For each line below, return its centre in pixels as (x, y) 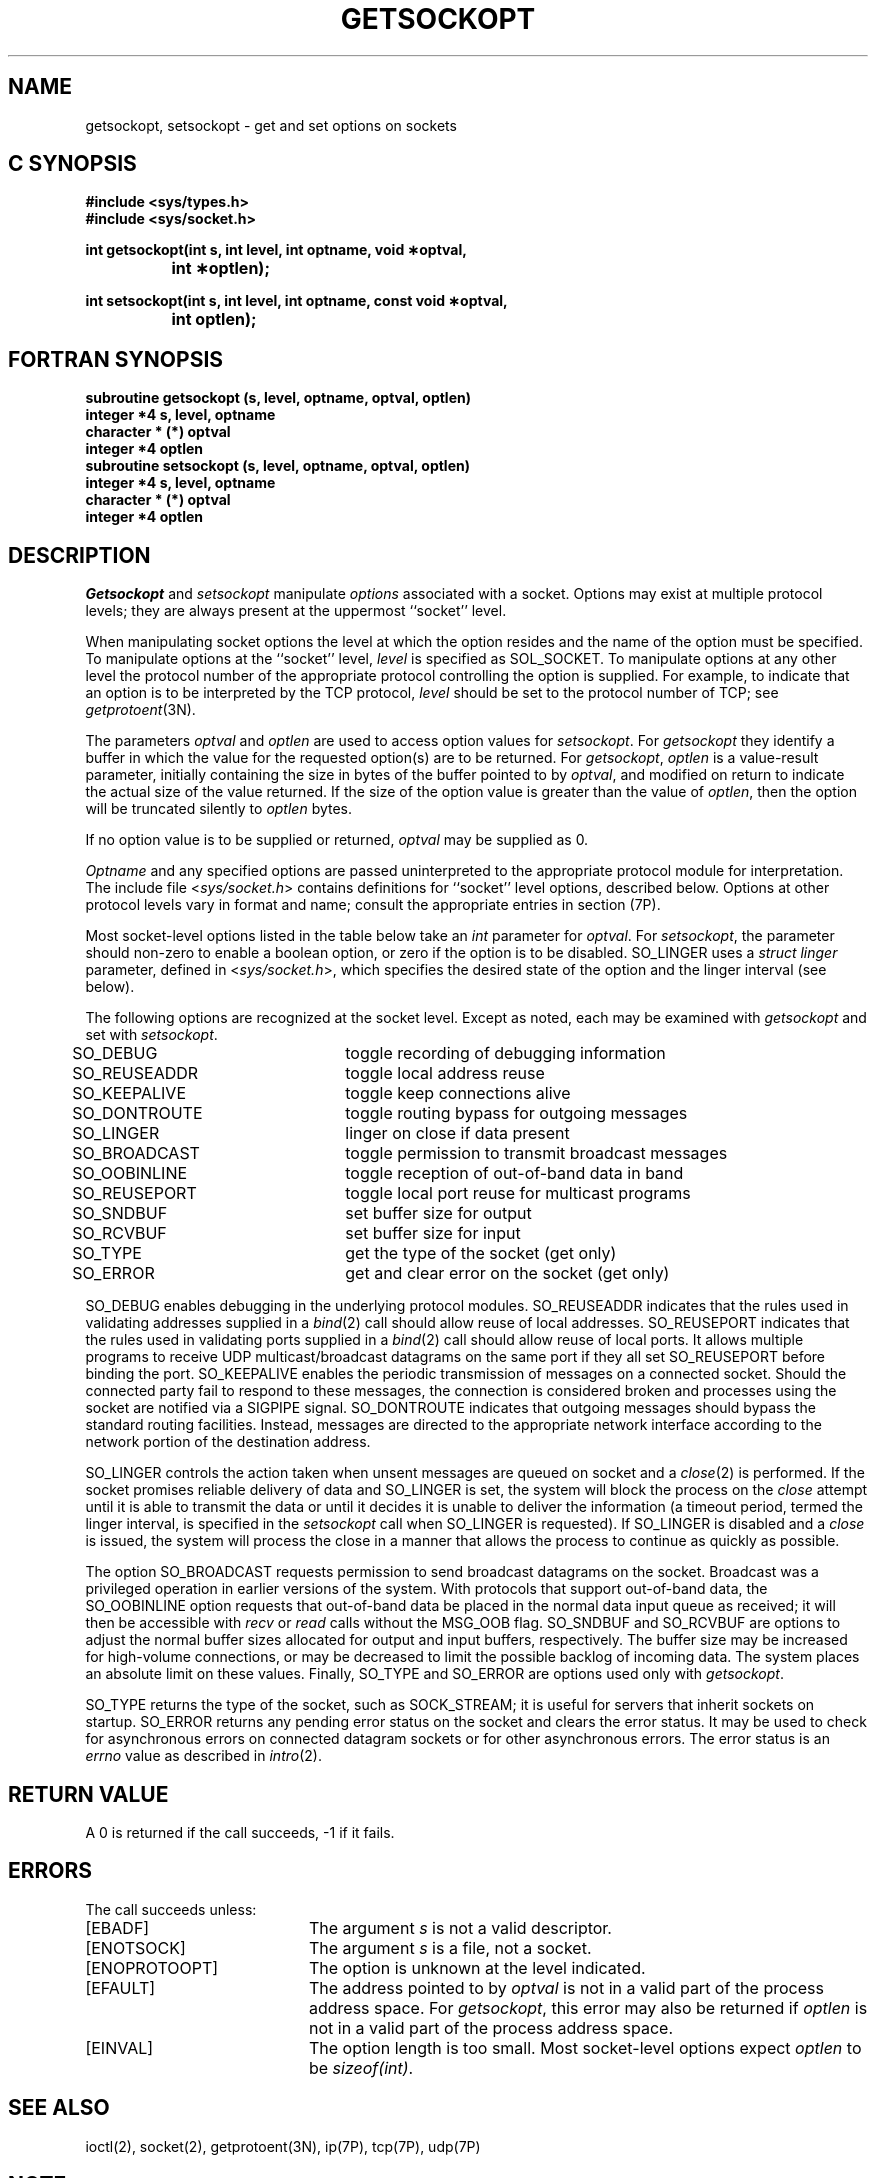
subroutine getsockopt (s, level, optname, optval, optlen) (278, 398)
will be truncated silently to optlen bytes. (219, 809)
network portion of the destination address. (228, 1442)
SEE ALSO (59, 2108)
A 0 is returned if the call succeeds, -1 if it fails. (240, 1832)
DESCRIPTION (79, 555)
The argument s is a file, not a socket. (450, 1947)
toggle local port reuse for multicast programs (518, 1193)
